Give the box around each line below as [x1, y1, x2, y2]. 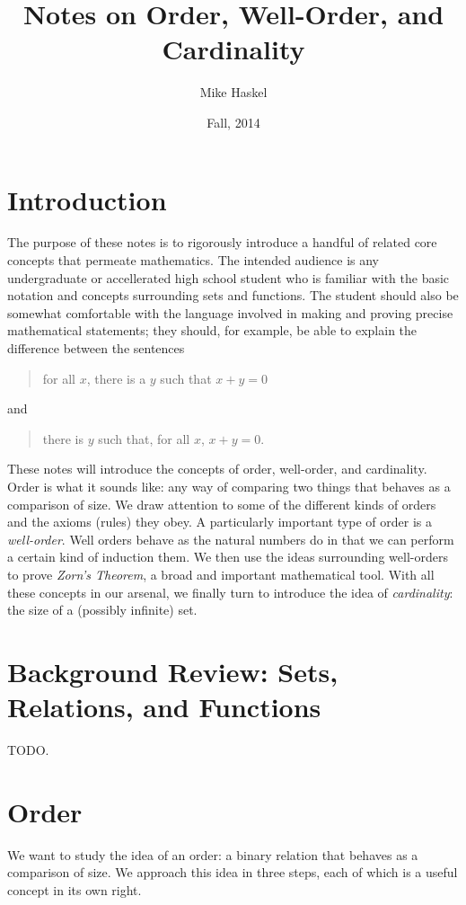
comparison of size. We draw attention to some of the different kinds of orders [7, 494, 436, 513]
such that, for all [98, 429, 190, 448]
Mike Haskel [199, 83, 268, 102]
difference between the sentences [7, 339, 185, 357]
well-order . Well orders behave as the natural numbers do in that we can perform [7, 529, 454, 548]
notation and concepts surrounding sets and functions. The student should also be [7, 286, 459, 305]
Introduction [7, 181, 167, 217]
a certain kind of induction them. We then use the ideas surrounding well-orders [7, 547, 448, 566]
